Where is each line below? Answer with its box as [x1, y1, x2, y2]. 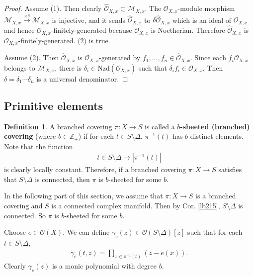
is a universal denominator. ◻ [36, 73, 128, 84]
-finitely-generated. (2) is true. [18, 35, 110, 45]
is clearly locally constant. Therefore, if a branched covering [4, 164, 186, 175]
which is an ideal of [172, 14, 232, 25]
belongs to [4, 62, 35, 73]
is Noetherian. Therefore [151, 25, 225, 35]
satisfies [218, 164, 242, 175]
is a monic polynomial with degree [52, 261, 157, 271]
